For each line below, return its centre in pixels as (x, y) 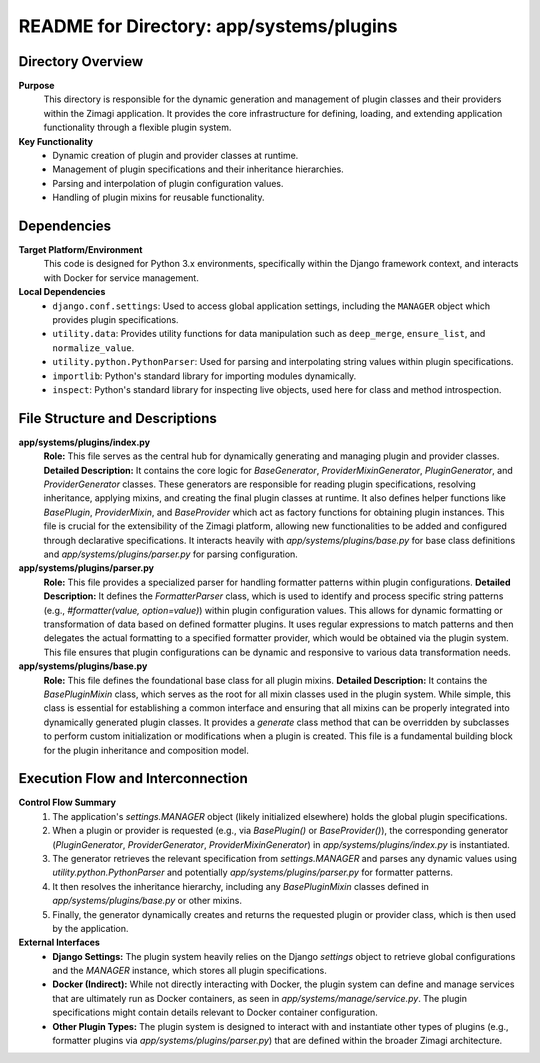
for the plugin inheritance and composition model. (146, 750)
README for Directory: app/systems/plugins (208, 26)
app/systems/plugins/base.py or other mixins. (147, 901)
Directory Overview (81, 61)
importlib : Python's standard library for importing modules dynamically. (204, 376)
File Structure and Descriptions (117, 418)
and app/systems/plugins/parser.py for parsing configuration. (171, 554)
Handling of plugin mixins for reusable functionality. (158, 197)
